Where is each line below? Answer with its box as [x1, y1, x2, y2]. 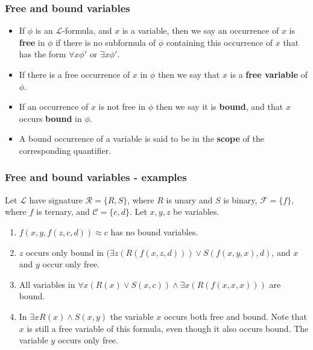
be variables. [173, 205, 220, 218]
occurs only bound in [25, 246, 104, 258]
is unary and [166, 193, 213, 206]
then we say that [157, 68, 220, 80]
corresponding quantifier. [19, 144, 112, 156]
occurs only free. [57, 334, 118, 346]
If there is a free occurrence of [19, 68, 130, 80]
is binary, [223, 193, 258, 206]
